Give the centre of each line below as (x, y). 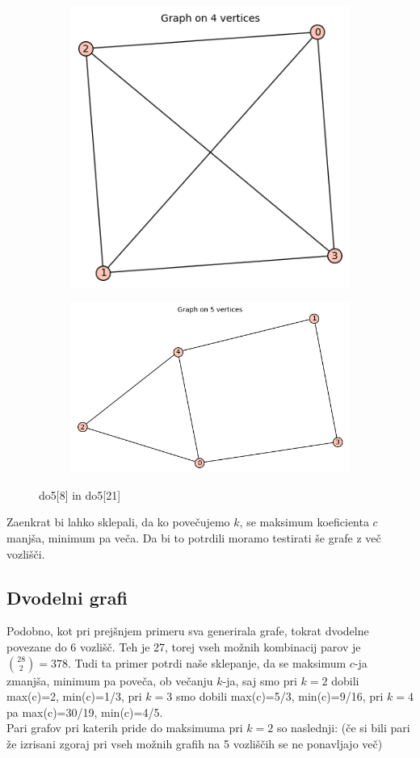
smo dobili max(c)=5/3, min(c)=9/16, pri (279, 696)
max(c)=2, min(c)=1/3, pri (74, 696)
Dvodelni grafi (67, 597)
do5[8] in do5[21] (80, 494)
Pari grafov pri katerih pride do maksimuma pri (125, 728)
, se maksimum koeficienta (304, 522)
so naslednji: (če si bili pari (343, 728)
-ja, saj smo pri (260, 680)
